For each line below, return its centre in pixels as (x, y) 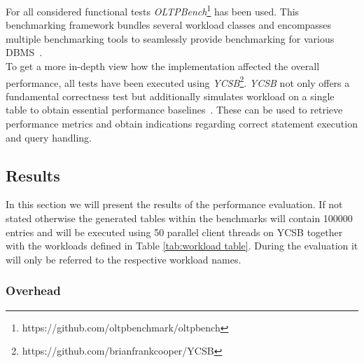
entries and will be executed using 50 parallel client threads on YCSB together (174, 232)
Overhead (33, 290)
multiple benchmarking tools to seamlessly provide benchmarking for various (170, 38)
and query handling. (49, 137)
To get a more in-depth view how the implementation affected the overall (163, 66)
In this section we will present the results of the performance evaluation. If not (174, 204)
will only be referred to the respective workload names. (124, 259)
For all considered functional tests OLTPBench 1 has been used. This (153, 10)
